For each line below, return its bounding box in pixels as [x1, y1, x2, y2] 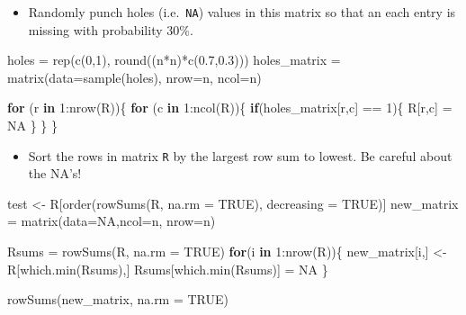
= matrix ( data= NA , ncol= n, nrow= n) [7, 211, 216, 230]
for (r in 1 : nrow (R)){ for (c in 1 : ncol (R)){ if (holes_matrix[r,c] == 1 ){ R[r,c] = [7, 98, 453, 117]
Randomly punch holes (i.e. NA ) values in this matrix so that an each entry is [28, 3, 456, 21]
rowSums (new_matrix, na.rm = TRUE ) [7, 290, 229, 309]
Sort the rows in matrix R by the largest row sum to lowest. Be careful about [28, 146, 453, 165]
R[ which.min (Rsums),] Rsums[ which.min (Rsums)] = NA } [7, 259, 328, 278]
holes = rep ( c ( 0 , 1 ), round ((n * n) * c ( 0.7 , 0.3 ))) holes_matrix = [7, 50, 341, 69]
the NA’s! [28, 164, 82, 183]
